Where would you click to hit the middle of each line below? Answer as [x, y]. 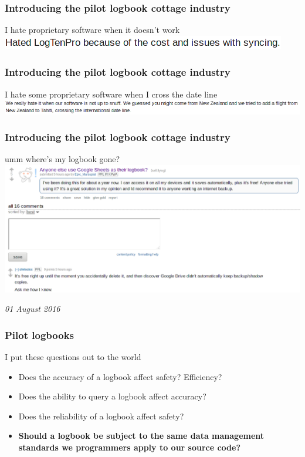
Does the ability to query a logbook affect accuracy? [112, 396]
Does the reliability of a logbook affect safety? [101, 416]
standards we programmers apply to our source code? [130, 447]
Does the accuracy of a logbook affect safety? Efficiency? [120, 376]
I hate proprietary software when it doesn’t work [92, 30]
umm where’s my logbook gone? [62, 159]
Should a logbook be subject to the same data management [141, 436]
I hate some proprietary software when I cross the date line [111, 94]
